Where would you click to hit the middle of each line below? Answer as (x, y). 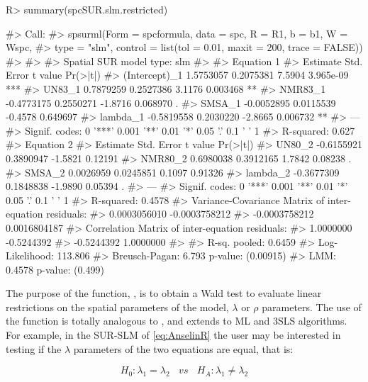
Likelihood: (30, 255)
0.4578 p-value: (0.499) (55, 269)
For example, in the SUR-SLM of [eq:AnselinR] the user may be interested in (173, 335)
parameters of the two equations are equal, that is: (183, 348)
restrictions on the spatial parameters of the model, (117, 307)
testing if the (34, 348)
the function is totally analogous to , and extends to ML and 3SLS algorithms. (177, 321)
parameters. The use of (312, 307)
